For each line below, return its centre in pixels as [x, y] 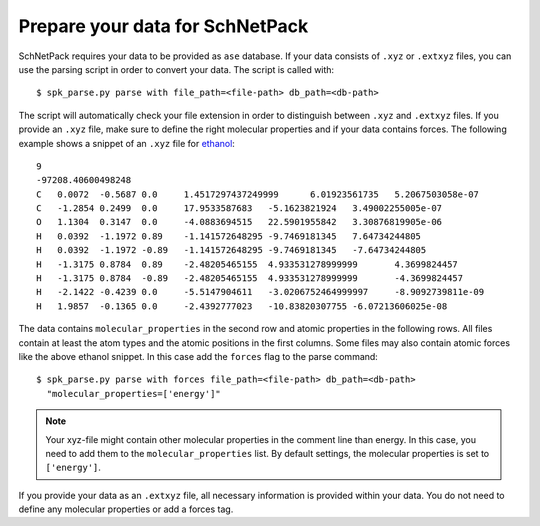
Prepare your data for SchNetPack [163, 26]
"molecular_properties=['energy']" [134, 393]
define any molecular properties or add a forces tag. [126, 509]
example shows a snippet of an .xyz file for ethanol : [126, 143]
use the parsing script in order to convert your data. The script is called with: [176, 69]
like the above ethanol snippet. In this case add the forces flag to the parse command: [198, 356]
